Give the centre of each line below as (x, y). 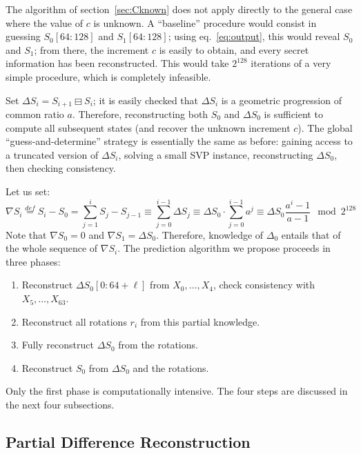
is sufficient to (293, 114)
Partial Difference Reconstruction (128, 442)
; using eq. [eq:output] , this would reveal (254, 36)
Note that (26, 234)
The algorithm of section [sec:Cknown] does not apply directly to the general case (179, 9)
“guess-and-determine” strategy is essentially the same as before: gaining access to (179, 141)
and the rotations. (171, 367)
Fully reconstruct (58, 345)
